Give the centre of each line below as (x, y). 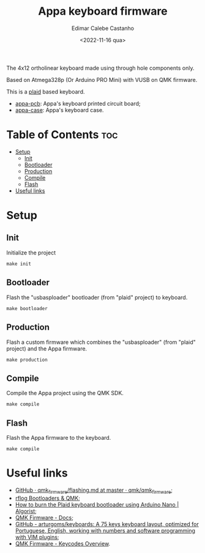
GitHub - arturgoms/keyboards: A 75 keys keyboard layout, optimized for (107, 524)
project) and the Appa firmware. (47, 348)
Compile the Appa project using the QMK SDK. (65, 393)
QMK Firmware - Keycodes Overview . (63, 543)
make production (27, 360)
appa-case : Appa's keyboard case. (59, 110)
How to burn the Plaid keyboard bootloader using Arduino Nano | (97, 504)
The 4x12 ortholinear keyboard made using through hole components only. (100, 68)
